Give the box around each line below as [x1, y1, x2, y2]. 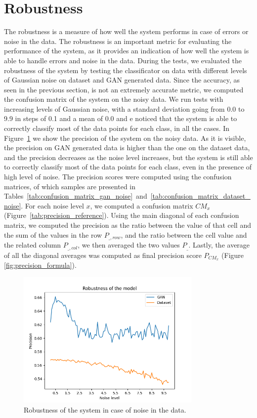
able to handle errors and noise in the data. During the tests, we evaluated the [4, 55, 242, 65]
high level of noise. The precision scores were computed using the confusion [4, 171, 232, 182]
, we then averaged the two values [78, 240, 180, 250]
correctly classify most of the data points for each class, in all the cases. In [4, 123, 230, 133]
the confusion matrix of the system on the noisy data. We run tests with [4, 94, 223, 104]
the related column [4, 240, 61, 250]
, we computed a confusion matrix [90, 200, 193, 210]
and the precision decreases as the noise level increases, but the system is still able [4, 152, 253, 162]
